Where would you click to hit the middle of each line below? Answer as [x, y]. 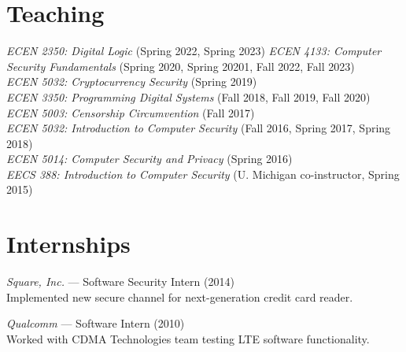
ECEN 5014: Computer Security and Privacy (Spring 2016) [149, 159]
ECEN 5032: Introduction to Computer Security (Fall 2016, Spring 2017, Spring [199, 128]
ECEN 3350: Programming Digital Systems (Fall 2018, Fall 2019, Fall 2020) [188, 96]
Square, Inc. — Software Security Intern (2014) [120, 282]
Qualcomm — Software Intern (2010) [96, 323]
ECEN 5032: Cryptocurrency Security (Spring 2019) [132, 82]
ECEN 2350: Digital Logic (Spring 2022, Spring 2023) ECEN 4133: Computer [194, 51]
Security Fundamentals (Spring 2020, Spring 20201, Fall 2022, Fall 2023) [181, 66]
